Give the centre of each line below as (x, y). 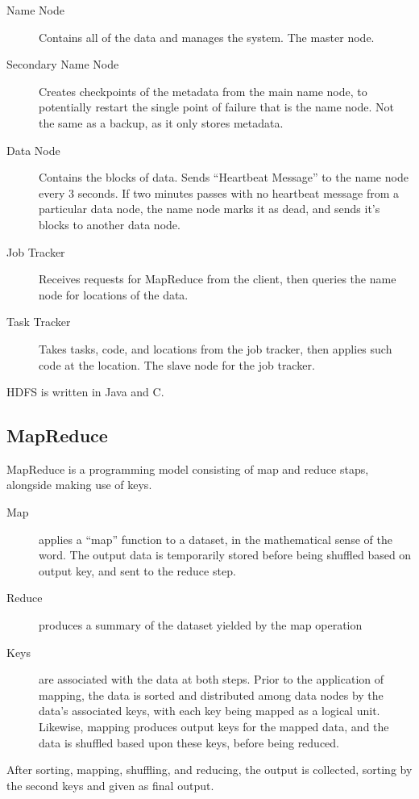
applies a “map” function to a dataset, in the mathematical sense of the (216, 539)
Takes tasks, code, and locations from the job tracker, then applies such (216, 348)
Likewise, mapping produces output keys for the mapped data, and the (214, 727)
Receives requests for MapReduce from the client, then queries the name (218, 279)
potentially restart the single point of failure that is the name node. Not (216, 107)
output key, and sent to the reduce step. (137, 570)
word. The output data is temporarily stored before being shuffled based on (225, 555)
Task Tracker (39, 322)
